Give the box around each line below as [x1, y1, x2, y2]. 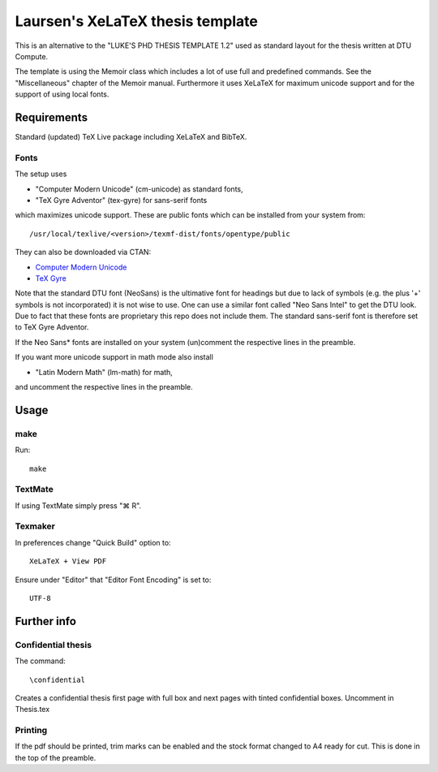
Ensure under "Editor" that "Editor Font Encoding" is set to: [15, 575, 212, 584]
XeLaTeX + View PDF [29, 557, 107, 566]
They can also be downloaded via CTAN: [15, 248, 152, 257]
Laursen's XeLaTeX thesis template [15, 12, 259, 30]
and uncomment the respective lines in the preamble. [15, 382, 194, 392]
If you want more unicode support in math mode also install [15, 352, 214, 362]
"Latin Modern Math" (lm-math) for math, [35, 367, 174, 377]
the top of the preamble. [15, 753, 97, 762]
